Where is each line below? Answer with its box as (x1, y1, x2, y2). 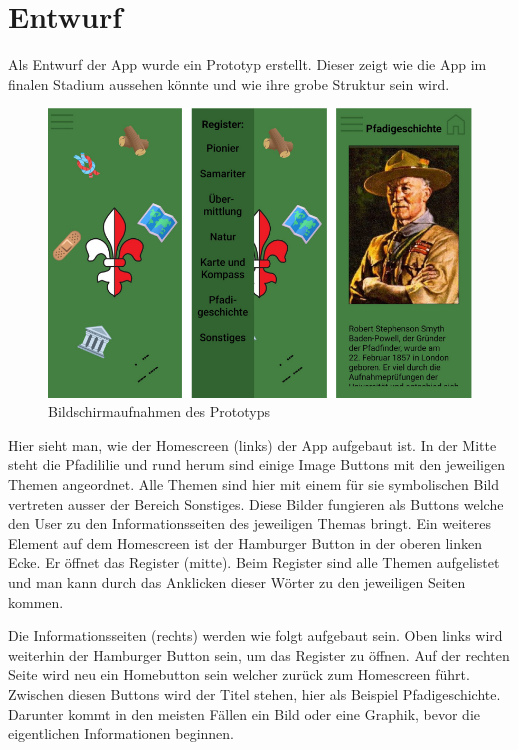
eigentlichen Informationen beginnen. (8, 723, 235, 744)
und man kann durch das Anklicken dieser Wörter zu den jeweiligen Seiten (8, 572, 466, 592)
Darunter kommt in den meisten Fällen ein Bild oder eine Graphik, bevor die (8, 703, 481, 724)
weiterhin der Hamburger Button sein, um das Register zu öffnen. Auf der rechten (8, 644, 510, 665)
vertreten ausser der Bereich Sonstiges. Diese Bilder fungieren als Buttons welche (8, 493, 504, 514)
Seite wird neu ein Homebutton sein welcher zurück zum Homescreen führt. (8, 664, 470, 685)
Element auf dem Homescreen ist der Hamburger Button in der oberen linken (8, 532, 483, 553)
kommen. (8, 591, 64, 612)
